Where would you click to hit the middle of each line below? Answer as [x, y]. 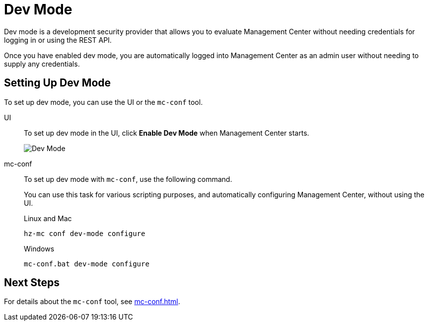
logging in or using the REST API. [58, 40]
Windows [39, 248]
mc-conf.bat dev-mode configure [87, 264]
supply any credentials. [42, 64]
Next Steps [32, 283]
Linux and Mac [48, 218]
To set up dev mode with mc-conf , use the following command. [128, 179]
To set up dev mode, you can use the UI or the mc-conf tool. [104, 102]
